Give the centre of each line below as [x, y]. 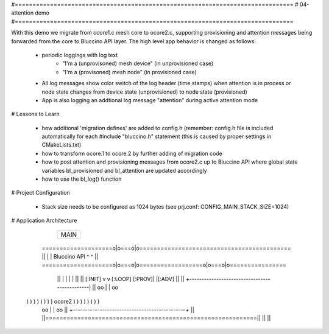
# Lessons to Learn [36, 114]
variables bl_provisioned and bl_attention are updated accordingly [124, 170]
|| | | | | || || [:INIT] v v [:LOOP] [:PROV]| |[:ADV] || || [121, 279]
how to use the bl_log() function [82, 179]
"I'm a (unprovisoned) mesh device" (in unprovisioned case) [138, 63]
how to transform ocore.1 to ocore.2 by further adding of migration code [132, 153]
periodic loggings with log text [80, 55]
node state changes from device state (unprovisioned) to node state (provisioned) [145, 92]
